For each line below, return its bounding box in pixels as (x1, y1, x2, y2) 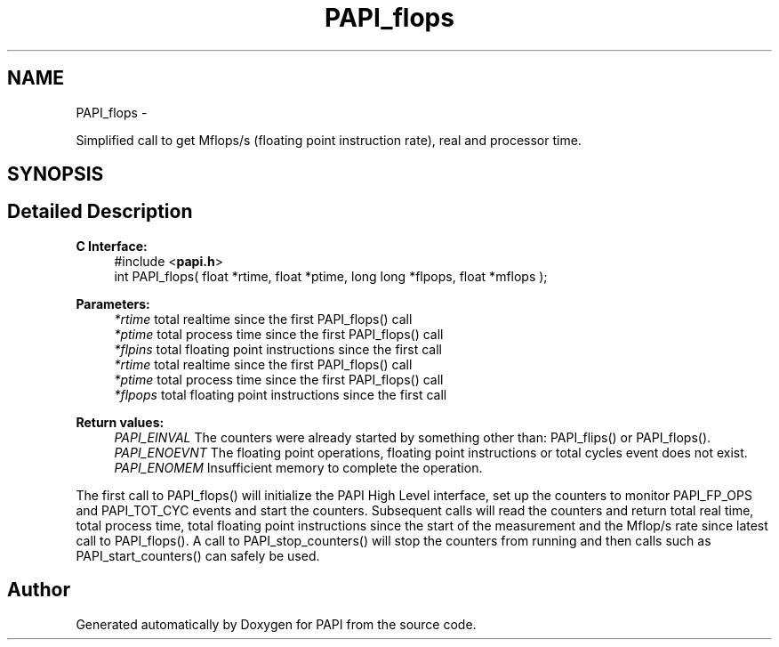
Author (7, 578, 70, 602)
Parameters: (76, 295, 150, 311)
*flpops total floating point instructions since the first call (114, 386, 447, 402)
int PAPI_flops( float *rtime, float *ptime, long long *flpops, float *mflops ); (114, 268, 548, 284)
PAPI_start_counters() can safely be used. (76, 547, 320, 563)
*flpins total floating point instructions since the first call (114, 341, 442, 357)
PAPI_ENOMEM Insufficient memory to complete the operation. (114, 459, 483, 475)
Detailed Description (7, 200, 193, 223)
